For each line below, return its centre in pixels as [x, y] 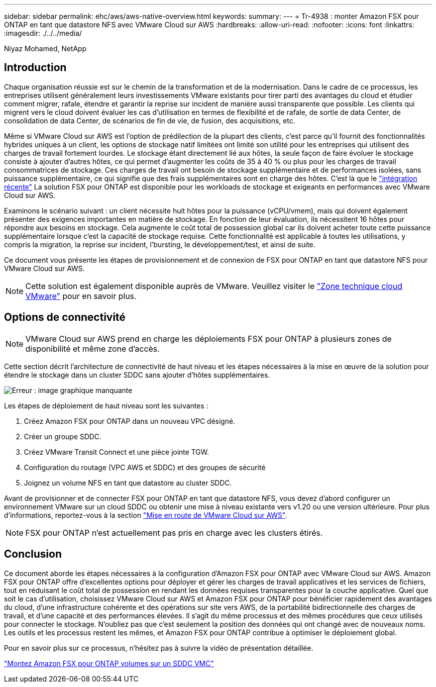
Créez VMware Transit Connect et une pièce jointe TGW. [116, 452]
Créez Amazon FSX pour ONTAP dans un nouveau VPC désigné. [130, 421]
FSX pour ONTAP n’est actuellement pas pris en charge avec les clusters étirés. [174, 533]
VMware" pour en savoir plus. [81, 296]
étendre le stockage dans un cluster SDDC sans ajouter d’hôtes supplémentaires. [137, 375]
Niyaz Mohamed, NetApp [45, 49]
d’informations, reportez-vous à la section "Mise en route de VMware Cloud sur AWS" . [146, 515]
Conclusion [33, 554]
